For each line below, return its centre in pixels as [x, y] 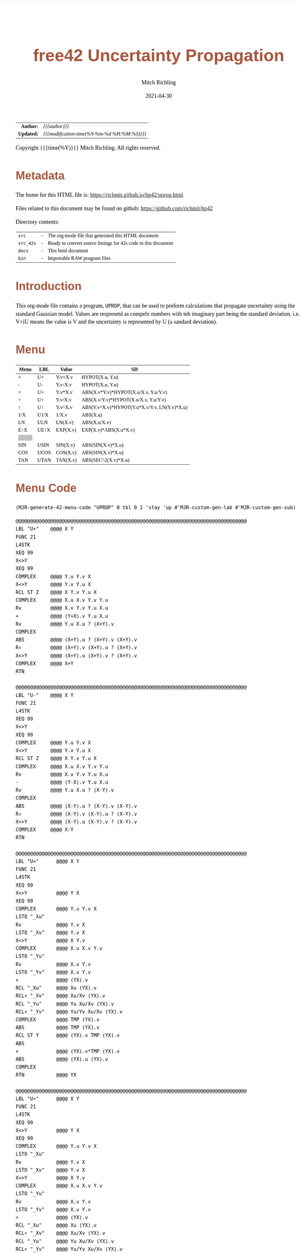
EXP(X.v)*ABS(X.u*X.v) [108, 430]
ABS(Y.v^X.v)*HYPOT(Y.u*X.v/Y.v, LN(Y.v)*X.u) [134, 407]
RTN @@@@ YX [46, 1075]
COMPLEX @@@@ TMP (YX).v [58, 1020]
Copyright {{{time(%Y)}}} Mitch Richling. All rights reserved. [88, 148]
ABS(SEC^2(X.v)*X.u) [106, 460]
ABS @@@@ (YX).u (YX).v [62, 1059]
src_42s [27, 243]
